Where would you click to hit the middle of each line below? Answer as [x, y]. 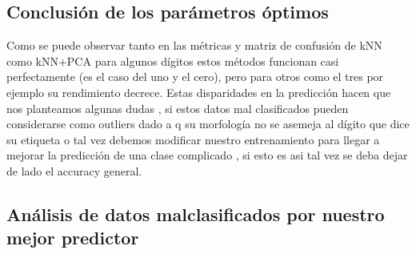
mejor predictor [73, 238]
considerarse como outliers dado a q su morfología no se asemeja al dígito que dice [208, 124]
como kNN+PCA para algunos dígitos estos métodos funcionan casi [173, 60]
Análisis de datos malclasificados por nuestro [196, 214]
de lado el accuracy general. [74, 170]
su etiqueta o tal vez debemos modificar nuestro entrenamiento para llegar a [193, 139]
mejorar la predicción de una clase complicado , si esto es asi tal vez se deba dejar [207, 155]
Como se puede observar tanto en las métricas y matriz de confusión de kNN [194, 45]
